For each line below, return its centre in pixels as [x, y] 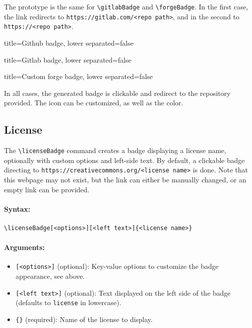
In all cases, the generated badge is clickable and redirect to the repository [117, 93]
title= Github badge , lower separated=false [69, 42]
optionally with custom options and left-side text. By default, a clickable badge [125, 160]
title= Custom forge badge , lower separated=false [78, 76]
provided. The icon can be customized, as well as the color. [94, 103]
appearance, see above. [50, 276]
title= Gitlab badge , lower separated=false [68, 59]
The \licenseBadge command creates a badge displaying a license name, [115, 150]
